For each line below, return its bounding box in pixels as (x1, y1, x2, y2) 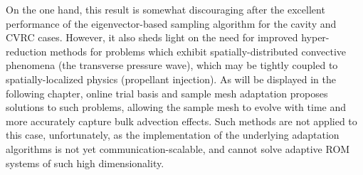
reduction (6, 43, 47, 58)
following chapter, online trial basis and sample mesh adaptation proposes (6, 85, 328, 100)
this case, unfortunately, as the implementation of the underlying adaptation (6, 127, 340, 142)
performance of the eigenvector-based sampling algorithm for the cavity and (6, 16, 337, 31)
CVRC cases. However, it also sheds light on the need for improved (6, 30, 298, 45)
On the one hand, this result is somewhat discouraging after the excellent (6, 2, 325, 16)
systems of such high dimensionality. (6, 155, 164, 170)
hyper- (301, 30, 330, 45)
